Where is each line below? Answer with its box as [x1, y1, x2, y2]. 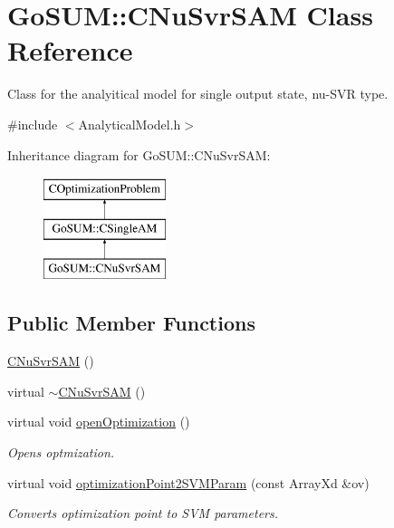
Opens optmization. [7, 443, 115, 462]
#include [7, 114, 58, 133]
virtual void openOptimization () [7, 412, 190, 431]
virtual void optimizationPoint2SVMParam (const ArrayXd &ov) [7, 473, 370, 492]
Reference [7, 32, 133, 69]
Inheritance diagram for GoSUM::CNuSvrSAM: [7, 145, 271, 164]
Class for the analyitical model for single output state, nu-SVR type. [7, 84, 389, 103]
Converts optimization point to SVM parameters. [7, 504, 279, 523]
